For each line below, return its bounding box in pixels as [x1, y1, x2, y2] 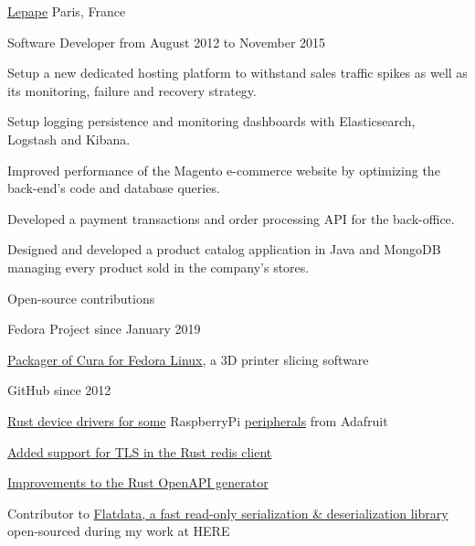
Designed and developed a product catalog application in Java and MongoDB [7, 240, 441, 259]
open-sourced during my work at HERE [7, 521, 230, 541]
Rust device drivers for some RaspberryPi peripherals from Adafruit [7, 411, 388, 430]
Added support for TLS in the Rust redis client [7, 442, 272, 461]
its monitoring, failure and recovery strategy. [7, 80, 257, 100]
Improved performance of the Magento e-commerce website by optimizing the [7, 160, 440, 179]
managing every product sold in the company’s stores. [7, 257, 310, 276]
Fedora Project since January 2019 [7, 319, 201, 338]
